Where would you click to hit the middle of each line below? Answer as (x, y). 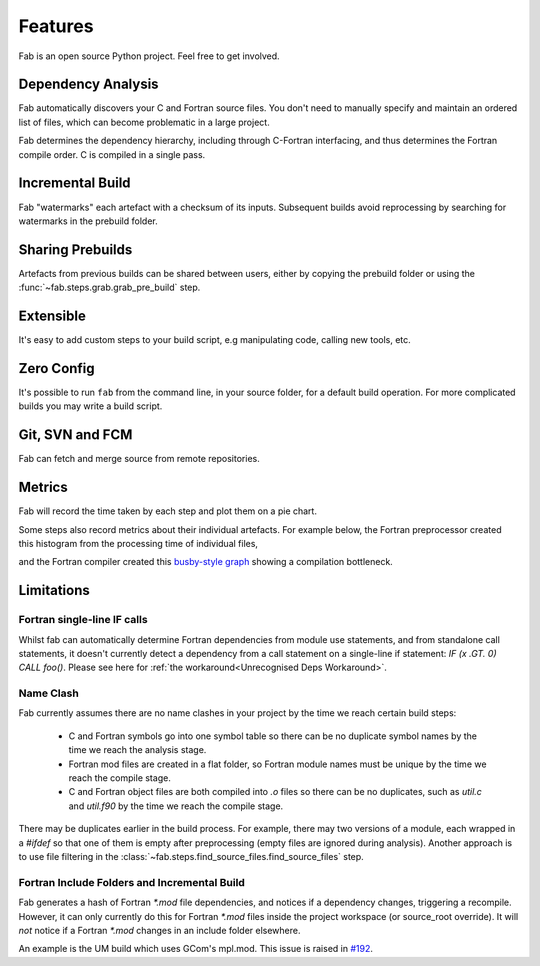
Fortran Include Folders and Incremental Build (131, 882)
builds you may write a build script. (90, 406)
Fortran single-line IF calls (83, 620)
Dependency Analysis (88, 84)
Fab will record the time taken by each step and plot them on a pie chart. (167, 511)
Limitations (54, 590)
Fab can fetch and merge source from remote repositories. (139, 459)
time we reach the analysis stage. (137, 750)
